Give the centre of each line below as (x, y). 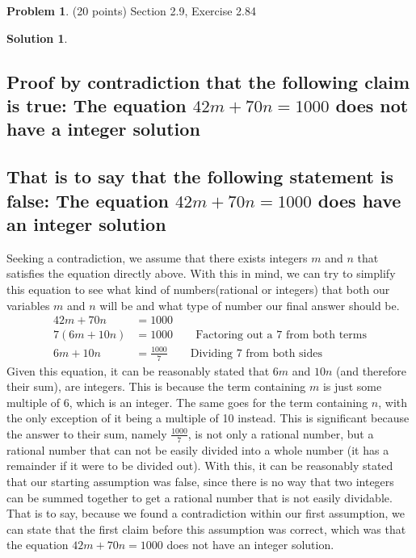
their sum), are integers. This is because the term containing (156, 386)
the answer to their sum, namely (87, 433)
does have (359, 200)
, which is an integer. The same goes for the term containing (219, 402)
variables (28, 305)
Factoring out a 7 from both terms (281, 336)
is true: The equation (97, 105)
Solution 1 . (37, 38)
